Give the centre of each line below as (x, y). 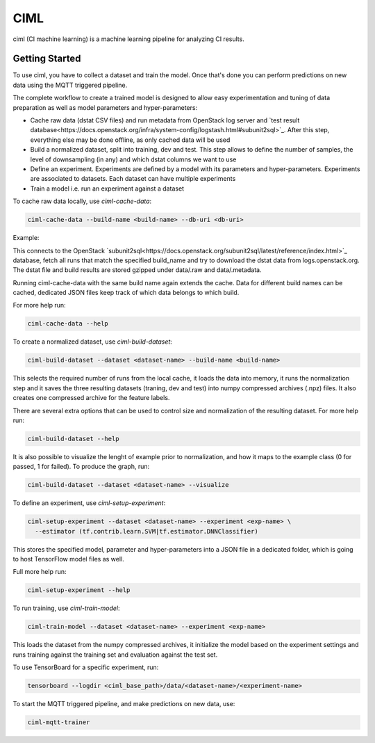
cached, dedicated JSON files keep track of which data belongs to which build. (126, 293)
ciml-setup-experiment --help (79, 590)
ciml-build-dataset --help (73, 439)
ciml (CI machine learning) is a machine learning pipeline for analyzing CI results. (128, 39)
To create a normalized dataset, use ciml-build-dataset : (93, 342)
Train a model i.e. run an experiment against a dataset (107, 189)
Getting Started (47, 59)
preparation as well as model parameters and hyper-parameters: (105, 107)
